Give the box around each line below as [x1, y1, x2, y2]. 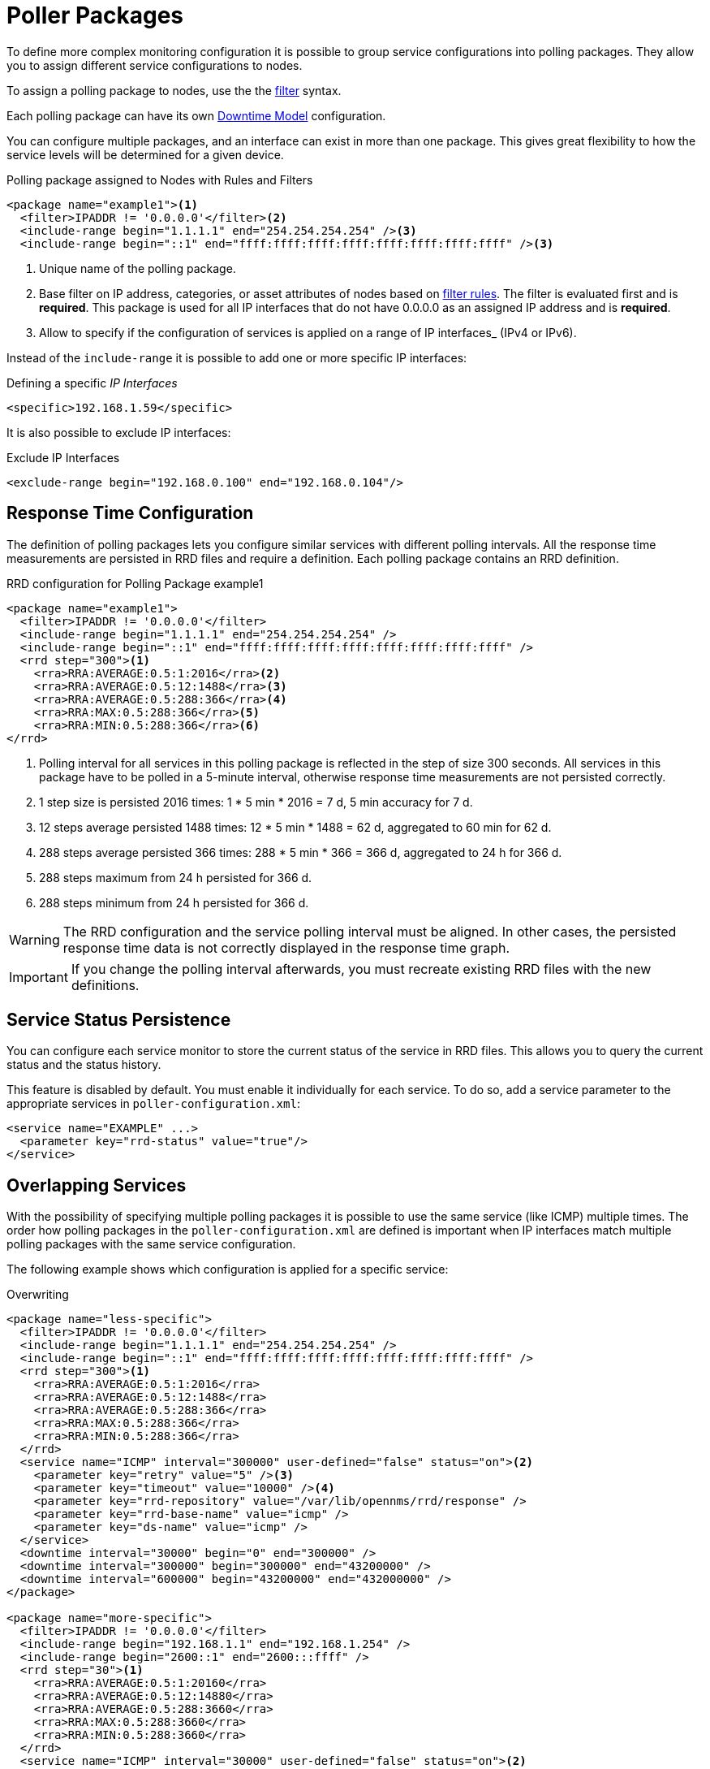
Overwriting [6, 1287, 69, 1302]
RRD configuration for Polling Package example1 [6, 576, 264, 590]
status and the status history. [6, 1058, 161, 1072]
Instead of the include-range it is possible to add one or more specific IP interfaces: [6, 350, 467, 365]
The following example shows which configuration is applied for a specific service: [6, 1262, 449, 1277]
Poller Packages [6, 2, 184, 29]
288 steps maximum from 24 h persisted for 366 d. [39, 870, 312, 884]
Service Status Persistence [6, 1010, 231, 1031]
